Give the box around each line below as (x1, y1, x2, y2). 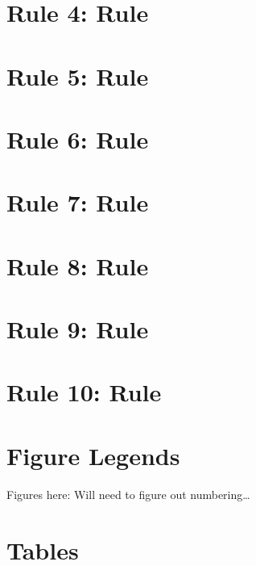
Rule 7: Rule (6, 186, 149, 219)
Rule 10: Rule (6, 375, 162, 409)
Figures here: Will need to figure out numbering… (6, 485, 250, 502)
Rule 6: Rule (6, 122, 149, 155)
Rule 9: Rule (6, 312, 149, 346)
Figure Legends (6, 438, 180, 472)
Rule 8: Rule (6, 249, 149, 282)
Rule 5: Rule (6, 59, 149, 92)
